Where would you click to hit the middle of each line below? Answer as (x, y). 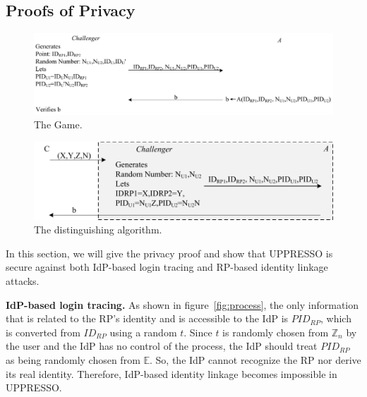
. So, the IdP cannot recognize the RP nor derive (255, 360)
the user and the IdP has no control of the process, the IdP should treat (162, 346)
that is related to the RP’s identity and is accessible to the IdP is (147, 318)
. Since (198, 332)
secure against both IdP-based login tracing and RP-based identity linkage (167, 267)
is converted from (43, 332)
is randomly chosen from (276, 332)
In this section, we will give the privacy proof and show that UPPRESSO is (169, 253)
